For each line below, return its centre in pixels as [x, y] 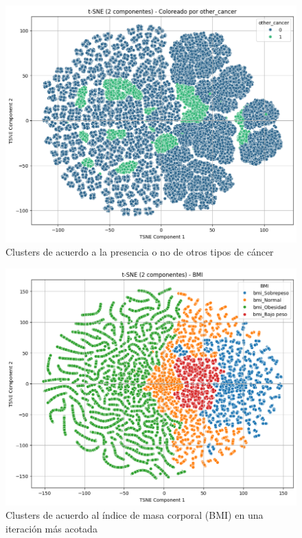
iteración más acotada [51, 528]
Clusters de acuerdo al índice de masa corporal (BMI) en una [135, 515]
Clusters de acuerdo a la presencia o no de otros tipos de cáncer [140, 252]
